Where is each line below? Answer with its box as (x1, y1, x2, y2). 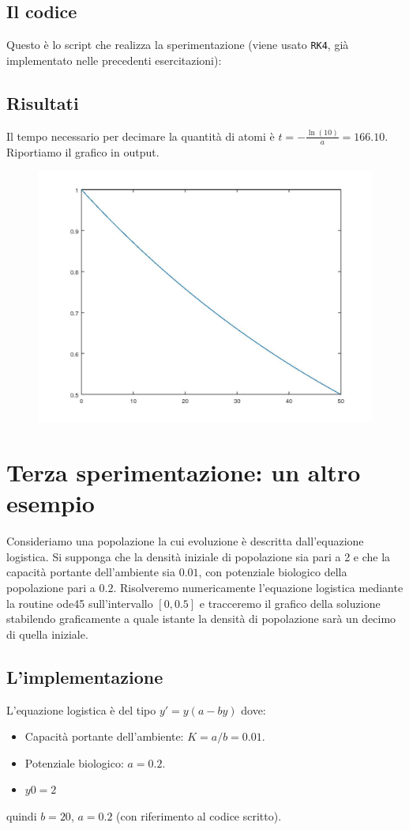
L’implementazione (6, 664, 163, 689)
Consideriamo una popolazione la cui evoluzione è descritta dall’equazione (6, 533, 364, 549)
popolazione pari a (6, 579, 96, 596)
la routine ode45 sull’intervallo (6, 594, 153, 611)
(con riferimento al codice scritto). (116, 808, 282, 824)
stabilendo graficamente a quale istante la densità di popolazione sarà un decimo (6, 610, 396, 627)
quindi (6, 808, 37, 824)
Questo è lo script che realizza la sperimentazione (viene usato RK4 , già (6, 36, 349, 53)
